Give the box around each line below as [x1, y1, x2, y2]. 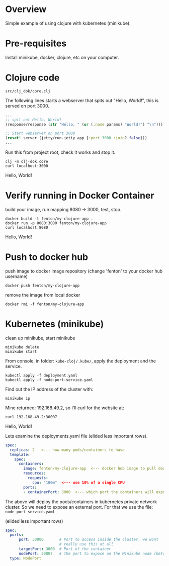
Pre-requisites [5, 38, 67, 49]
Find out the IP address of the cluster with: [5, 386, 94, 392]
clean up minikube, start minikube [5, 335, 75, 341]
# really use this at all [59, 542, 114, 547]
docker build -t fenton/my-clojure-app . [5, 216, 94, 221]
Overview [5, 4, 47, 15]
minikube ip [5, 396, 30, 401]
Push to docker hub [5, 251, 89, 263]
